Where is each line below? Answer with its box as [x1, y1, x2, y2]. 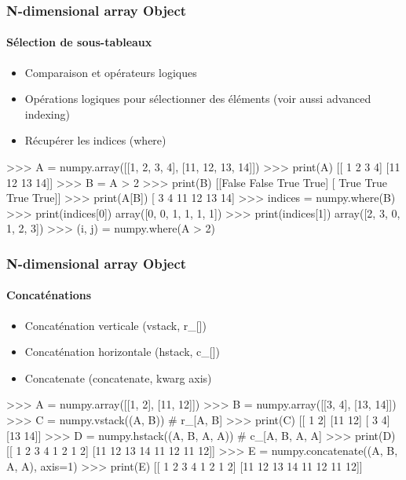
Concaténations [6, 287, 92, 303]
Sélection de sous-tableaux [6, 34, 152, 50]
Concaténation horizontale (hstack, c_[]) [24, 343, 221, 360]
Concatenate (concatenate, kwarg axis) [24, 369, 212, 386]
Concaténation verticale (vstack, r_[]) [24, 317, 207, 333]
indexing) [24, 105, 70, 122]
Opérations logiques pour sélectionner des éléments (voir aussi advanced [24, 90, 371, 107]
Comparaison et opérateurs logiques [24, 64, 197, 80]
